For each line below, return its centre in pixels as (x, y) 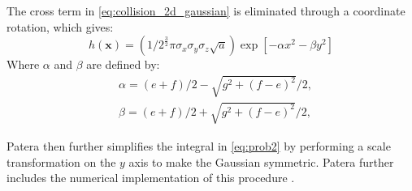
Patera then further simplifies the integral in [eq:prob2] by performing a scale (199, 145)
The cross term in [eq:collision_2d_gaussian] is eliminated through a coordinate (206, 11)
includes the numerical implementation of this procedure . (151, 178)
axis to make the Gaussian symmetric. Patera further (261, 161)
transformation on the (61, 161)
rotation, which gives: (60, 26)
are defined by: (123, 64)
